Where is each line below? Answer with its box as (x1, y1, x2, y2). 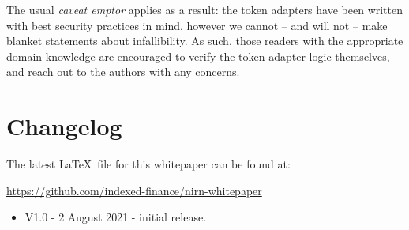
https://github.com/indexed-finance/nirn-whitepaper (6, 182, 262, 198)
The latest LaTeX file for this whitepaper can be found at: (6, 156, 291, 172)
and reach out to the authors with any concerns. (6, 63, 240, 80)
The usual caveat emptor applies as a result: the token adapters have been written (6, 2, 403, 17)
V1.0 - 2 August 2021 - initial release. (24, 209, 207, 225)
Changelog (6, 110, 122, 142)
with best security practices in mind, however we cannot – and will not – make (6, 17, 388, 33)
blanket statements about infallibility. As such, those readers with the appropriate (6, 32, 403, 49)
